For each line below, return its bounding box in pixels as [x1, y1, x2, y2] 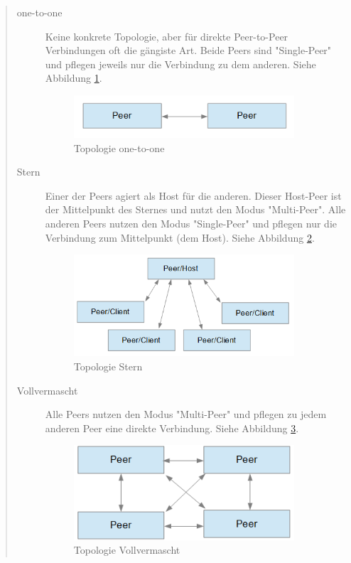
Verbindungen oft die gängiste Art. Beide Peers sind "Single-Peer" [45, 43, 332, 58]
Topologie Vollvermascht [73, 542, 180, 557]
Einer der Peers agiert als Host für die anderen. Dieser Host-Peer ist [45, 188, 342, 203]
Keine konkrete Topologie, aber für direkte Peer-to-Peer [45, 28, 288, 43]
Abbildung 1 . [45, 70, 102, 85]
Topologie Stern [73, 358, 143, 373]
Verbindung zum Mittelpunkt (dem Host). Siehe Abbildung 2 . [45, 230, 315, 245]
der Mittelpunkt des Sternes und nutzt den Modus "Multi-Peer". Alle [45, 202, 346, 217]
